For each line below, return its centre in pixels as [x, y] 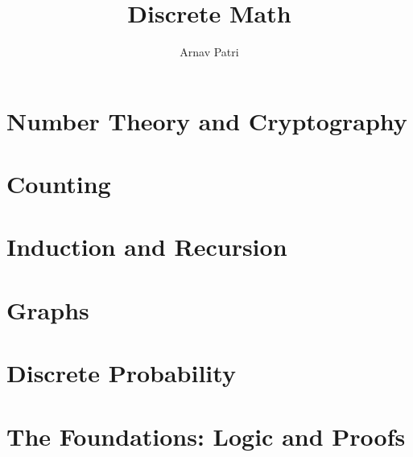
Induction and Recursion [147, 247]
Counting [59, 184]
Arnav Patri [209, 52]
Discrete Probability [121, 373]
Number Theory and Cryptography [207, 120]
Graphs [48, 309]
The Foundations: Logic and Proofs [206, 436]
